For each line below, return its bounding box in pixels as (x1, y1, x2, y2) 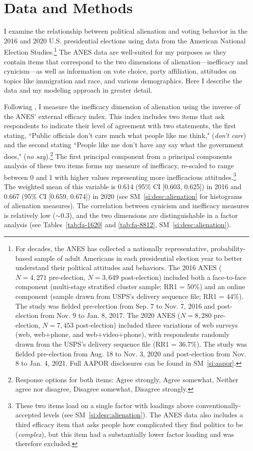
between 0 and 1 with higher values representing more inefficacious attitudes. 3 (4, 170, 236, 182)
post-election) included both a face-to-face (121, 272, 247, 282)
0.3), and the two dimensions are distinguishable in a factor (60, 210, 238, 220)
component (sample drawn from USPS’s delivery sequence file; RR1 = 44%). (15, 291, 244, 301)
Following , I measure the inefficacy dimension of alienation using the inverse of (4, 101, 240, 111)
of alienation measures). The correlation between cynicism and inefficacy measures (4, 200, 249, 211)
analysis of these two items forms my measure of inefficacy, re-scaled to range (4, 160, 234, 171)
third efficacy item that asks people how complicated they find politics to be (15, 419, 243, 430)
